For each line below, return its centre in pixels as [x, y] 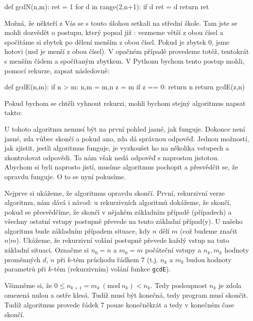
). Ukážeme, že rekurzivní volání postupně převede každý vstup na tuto [123, 240]
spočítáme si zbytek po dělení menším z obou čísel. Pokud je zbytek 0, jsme [117, 42]
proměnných [23, 259]
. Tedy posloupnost [179, 285]
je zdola [230, 285]
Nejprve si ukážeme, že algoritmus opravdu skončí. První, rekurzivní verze [115, 193]
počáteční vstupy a [173, 250]
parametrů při [25, 269]
